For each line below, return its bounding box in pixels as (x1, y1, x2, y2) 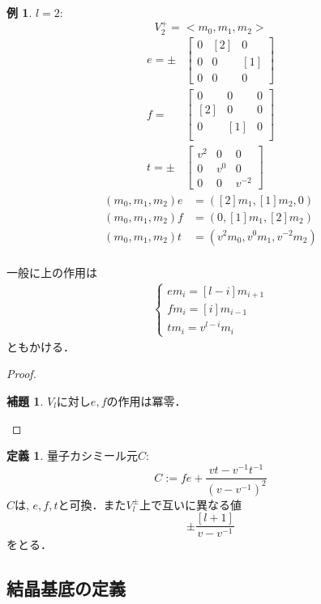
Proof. (6, 365, 36, 382)
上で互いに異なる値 (139, 496, 242, 513)
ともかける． (6, 338, 75, 355)
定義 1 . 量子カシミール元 (6, 447, 138, 464)
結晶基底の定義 (6, 576, 126, 601)
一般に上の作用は (6, 263, 97, 280)
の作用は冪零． (106, 393, 186, 409)
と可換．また (58, 496, 126, 513)
